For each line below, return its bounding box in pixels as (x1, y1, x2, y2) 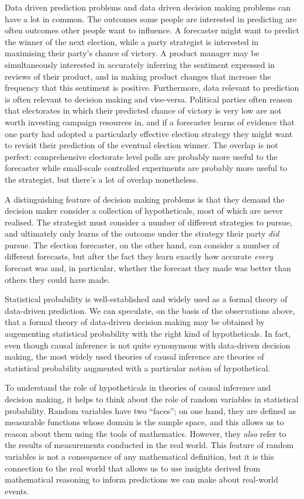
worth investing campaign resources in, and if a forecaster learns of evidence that (5, 115, 295, 128)
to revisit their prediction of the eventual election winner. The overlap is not (5, 139, 278, 151)
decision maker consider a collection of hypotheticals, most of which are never (5, 204, 283, 217)
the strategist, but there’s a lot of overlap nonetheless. (5, 173, 199, 185)
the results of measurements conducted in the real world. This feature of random (5, 439, 294, 451)
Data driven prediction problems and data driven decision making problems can (5, 1, 291, 13)
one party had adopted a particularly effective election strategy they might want (5, 127, 293, 139)
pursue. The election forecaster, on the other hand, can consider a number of (5, 238, 279, 251)
